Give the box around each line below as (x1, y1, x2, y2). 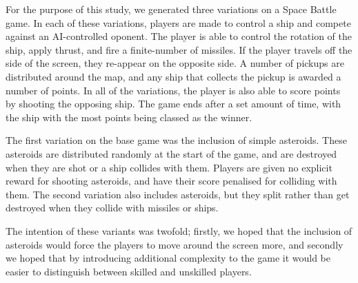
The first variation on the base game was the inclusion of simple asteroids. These (6, 133, 347, 147)
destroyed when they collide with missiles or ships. (6, 200, 219, 215)
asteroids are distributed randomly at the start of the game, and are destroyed (6, 146, 337, 160)
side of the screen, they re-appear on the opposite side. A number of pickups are (6, 56, 344, 70)
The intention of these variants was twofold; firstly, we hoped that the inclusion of (6, 223, 352, 238)
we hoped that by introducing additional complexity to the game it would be (6, 251, 331, 265)
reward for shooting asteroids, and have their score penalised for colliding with (6, 174, 337, 188)
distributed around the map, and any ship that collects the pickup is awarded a (6, 69, 341, 83)
